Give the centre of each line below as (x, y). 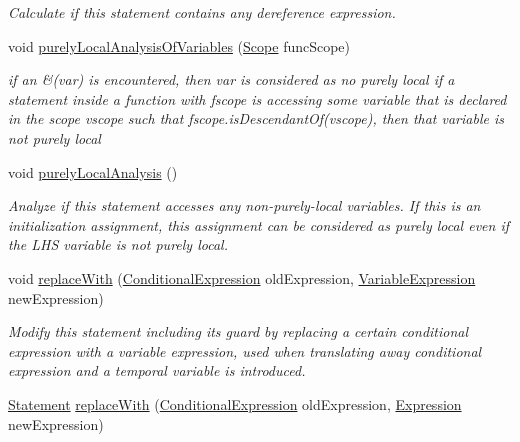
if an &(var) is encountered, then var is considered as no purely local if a (231, 79)
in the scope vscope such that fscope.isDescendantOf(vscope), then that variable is (256, 118)
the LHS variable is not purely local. (118, 244)
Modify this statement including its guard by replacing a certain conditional (238, 331)
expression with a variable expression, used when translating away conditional (245, 350)
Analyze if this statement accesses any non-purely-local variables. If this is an (244, 205)
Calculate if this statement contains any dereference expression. (202, 12)
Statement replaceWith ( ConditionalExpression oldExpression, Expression (235, 403)
